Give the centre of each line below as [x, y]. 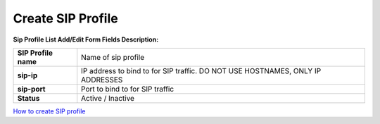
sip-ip [27, 75]
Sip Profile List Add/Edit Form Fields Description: [86, 39]
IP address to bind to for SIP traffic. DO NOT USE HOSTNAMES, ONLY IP [201, 70]
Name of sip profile [113, 57]
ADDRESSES [102, 80]
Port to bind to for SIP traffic [128, 89]
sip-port [31, 89]
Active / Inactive [108, 98]
